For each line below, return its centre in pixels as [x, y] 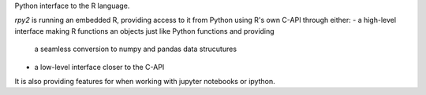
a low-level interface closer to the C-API [99, 67]
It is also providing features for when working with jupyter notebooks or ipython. [145, 81]
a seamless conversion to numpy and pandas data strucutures [135, 49]
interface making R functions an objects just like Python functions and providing [145, 31]
